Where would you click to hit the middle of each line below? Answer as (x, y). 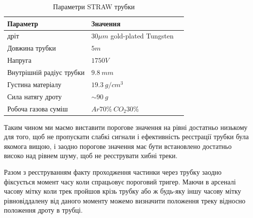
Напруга (19, 60)
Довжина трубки (32, 48)
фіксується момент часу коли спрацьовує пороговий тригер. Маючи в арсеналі (120, 181)
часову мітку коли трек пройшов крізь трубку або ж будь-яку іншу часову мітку (123, 191)
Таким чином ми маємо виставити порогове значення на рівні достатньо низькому (126, 127)
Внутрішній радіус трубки (46, 72)
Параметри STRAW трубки (94, 6)
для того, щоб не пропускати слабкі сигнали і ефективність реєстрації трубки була (126, 136)
